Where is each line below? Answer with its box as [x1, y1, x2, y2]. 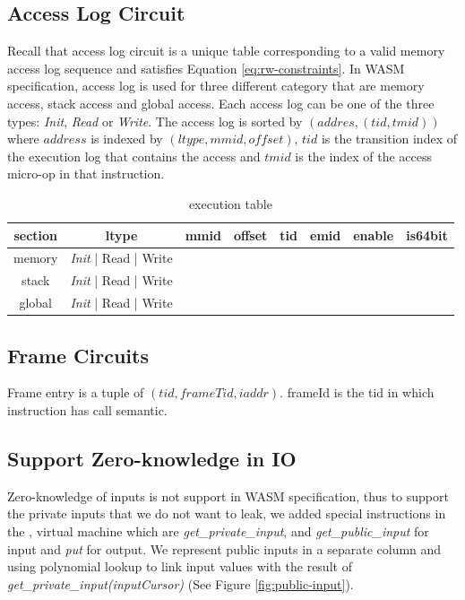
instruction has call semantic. [7, 400, 168, 419]
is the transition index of [321, 129, 457, 148]
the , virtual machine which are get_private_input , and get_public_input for [7, 521, 429, 540]
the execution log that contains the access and [7, 146, 261, 165]
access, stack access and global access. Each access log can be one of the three [7, 93, 435, 112]
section [13, 225, 58, 244]
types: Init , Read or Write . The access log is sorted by [7, 111, 303, 130]
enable [353, 225, 394, 244]
